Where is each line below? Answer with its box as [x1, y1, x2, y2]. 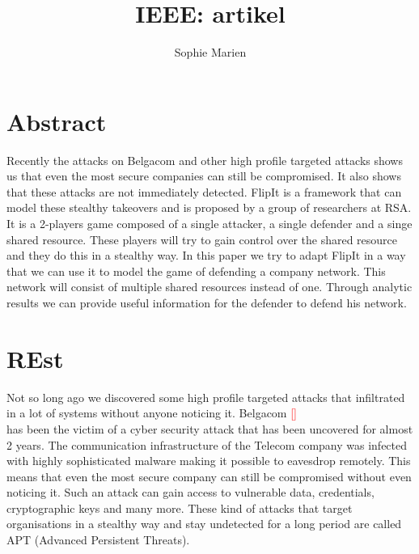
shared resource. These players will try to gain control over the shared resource [6, 230, 398, 247]
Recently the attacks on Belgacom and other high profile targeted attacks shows [6, 151, 403, 168]
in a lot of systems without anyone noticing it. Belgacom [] [6, 404, 297, 421]
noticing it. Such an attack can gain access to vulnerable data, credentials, [6, 484, 375, 501]
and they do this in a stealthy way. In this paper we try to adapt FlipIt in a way [6, 247, 406, 264]
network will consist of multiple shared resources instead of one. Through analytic [6, 278, 413, 295]
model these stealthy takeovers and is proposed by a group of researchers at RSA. [6, 199, 412, 216]
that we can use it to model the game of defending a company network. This [6, 262, 386, 279]
